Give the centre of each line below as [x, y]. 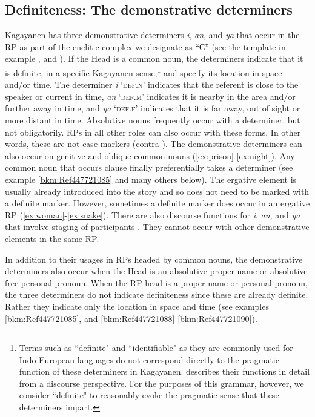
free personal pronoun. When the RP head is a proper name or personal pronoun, [156, 282]
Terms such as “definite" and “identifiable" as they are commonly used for [156, 348]
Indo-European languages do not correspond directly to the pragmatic [149, 359]
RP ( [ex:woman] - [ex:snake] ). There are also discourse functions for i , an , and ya [153, 215]
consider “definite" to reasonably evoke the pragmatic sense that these [149, 395]
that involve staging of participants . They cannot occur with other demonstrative [157, 227]
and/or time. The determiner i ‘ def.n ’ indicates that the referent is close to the [152, 84]
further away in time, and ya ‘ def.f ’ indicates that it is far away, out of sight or [153, 108]
